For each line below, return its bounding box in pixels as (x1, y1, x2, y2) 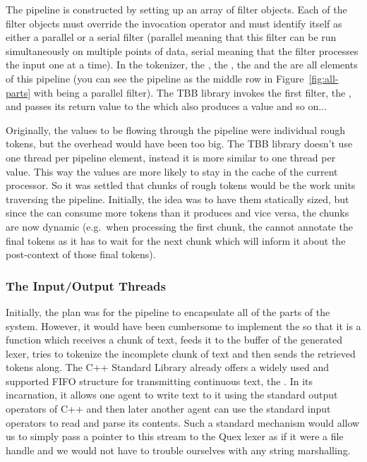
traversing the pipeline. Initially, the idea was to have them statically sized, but (6, 191, 349, 206)
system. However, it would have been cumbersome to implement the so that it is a (6, 318, 361, 333)
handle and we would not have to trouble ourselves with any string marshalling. (6, 442, 351, 457)
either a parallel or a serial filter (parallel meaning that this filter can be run (6, 30, 337, 44)
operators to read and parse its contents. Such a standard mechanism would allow (6, 415, 360, 430)
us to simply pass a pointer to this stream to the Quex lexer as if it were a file (6, 429, 344, 444)
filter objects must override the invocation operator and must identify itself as (6, 16, 342, 30)
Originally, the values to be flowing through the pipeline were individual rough (6, 122, 345, 137)
